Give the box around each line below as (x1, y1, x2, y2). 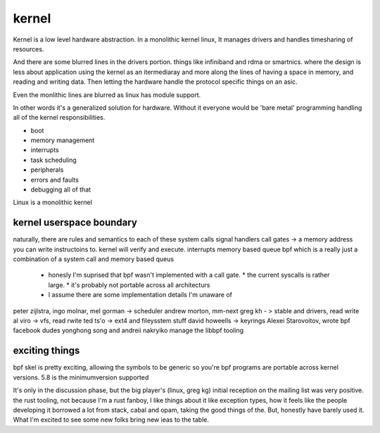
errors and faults (30, 175, 79, 184)
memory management (30, 136, 95, 144)
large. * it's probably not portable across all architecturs (48, 280, 210, 289)
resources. (13, 44, 44, 53)
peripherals (30, 165, 64, 174)
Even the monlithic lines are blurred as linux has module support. (13, 90, 201, 99)
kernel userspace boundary (13, 217, 137, 229)
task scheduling (30, 156, 77, 164)
